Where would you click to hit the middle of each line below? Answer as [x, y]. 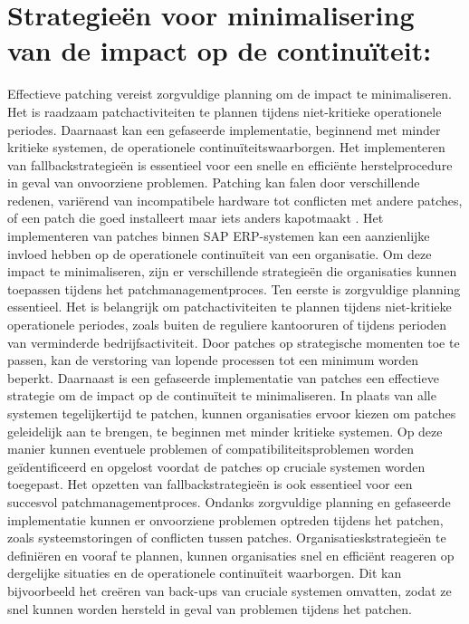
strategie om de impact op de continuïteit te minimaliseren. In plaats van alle [222, 395]
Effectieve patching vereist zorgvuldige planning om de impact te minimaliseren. [230, 94]
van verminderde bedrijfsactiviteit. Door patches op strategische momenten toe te [234, 342]
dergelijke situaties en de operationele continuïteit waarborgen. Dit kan [205, 573]
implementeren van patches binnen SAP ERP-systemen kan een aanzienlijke [219, 236]
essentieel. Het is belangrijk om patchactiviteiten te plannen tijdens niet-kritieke [230, 307]
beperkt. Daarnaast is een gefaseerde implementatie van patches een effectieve [223, 377]
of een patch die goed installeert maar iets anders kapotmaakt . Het [196, 218]
